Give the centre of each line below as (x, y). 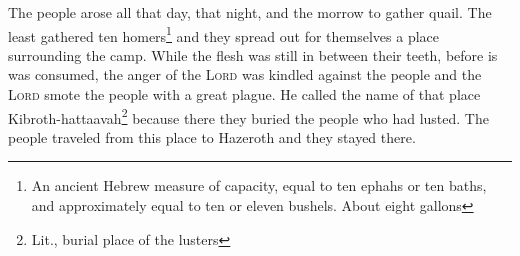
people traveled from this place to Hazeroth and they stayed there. (212, 136)
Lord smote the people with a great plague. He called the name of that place (244, 94)
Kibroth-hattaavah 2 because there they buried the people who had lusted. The (248, 116)
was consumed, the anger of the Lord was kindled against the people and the (245, 74)
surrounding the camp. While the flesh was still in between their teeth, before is (253, 54)
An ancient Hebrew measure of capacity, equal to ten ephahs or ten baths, (259, 185)
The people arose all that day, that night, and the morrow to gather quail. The (250, 12)
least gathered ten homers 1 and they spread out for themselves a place (224, 34)
